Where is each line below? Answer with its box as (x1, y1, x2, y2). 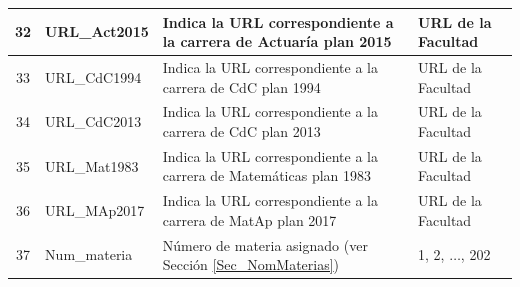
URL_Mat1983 (45, 155, 139, 176)
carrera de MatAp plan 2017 (162, 209, 337, 230)
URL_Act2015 (45, 21, 149, 42)
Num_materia (45, 244, 133, 265)
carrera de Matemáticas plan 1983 (162, 165, 372, 186)
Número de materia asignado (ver (162, 234, 368, 255)
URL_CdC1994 (45, 66, 142, 87)
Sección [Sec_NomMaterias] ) (162, 254, 340, 275)
